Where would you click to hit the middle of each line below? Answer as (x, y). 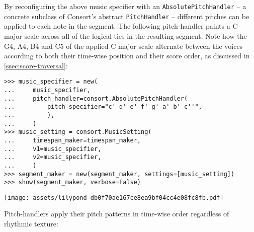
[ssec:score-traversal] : (36, 65)
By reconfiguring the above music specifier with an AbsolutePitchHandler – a (125, 6)
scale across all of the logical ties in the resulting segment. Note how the (136, 35)
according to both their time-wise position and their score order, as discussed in (127, 56)
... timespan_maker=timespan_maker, (73, 140)
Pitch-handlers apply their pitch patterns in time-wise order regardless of (117, 214)
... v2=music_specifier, (53, 157)
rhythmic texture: (31, 224)
